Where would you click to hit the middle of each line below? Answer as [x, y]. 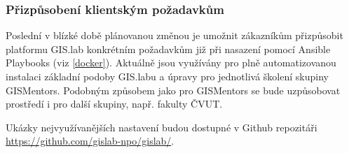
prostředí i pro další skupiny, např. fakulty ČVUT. [114, 104]
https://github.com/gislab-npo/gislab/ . [90, 141]
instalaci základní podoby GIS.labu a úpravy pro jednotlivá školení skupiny [167, 76]
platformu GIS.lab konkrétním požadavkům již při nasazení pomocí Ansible [168, 49]
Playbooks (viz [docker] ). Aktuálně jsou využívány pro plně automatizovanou [171, 63]
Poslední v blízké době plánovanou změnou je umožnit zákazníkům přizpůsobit [174, 35]
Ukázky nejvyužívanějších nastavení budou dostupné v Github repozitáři [162, 127]
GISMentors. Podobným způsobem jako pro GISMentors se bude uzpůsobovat [173, 90]
